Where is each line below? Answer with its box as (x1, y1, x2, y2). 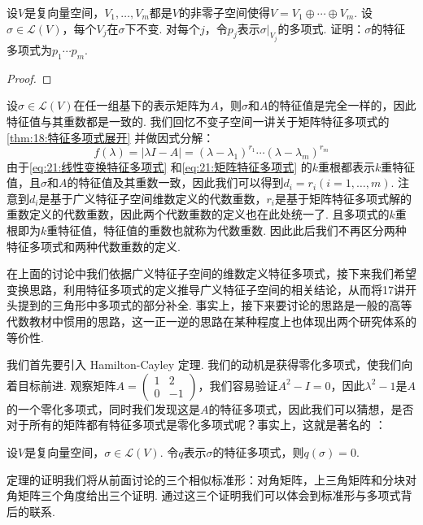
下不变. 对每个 (124, 20, 201, 37)
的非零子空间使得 (178, 4, 270, 20)
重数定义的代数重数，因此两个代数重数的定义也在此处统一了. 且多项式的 (7, 206, 390, 223)
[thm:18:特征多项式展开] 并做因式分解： (7, 128, 215, 145)
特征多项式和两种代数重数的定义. (7, 237, 181, 254)
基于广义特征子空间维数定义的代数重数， (50, 189, 267, 206)
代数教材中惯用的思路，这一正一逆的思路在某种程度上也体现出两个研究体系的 (7, 313, 416, 330)
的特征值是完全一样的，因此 (268, 97, 416, 114)
